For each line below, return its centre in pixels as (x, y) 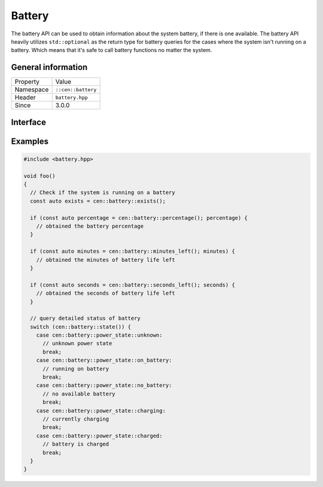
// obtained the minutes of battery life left (106, 260)
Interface (28, 122)
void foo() (39, 176)
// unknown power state (77, 344)
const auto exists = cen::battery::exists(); (98, 201)
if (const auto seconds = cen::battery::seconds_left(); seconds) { (133, 285)
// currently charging (76, 419)
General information (49, 67)
